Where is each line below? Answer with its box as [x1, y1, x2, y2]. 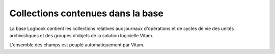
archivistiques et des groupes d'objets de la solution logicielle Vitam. [9, 32, 154, 38]
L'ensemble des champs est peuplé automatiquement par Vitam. [9, 42, 145, 48]
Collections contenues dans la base [9, 8, 164, 19]
